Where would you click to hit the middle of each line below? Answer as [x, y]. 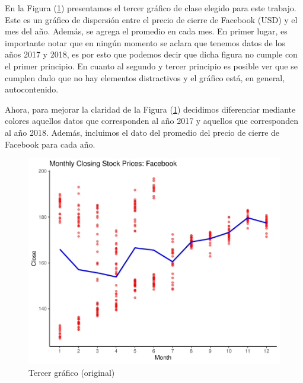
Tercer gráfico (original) [72, 372]
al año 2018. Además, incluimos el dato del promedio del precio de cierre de [142, 132]
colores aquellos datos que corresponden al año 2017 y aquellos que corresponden [151, 121]
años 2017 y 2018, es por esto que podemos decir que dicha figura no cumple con [151, 54]
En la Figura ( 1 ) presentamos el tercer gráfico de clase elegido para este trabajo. [151, 8]
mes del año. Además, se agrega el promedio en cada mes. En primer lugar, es [146, 31]
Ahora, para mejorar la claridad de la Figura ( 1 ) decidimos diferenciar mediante [150, 109]
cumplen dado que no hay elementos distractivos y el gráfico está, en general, [145, 77]
